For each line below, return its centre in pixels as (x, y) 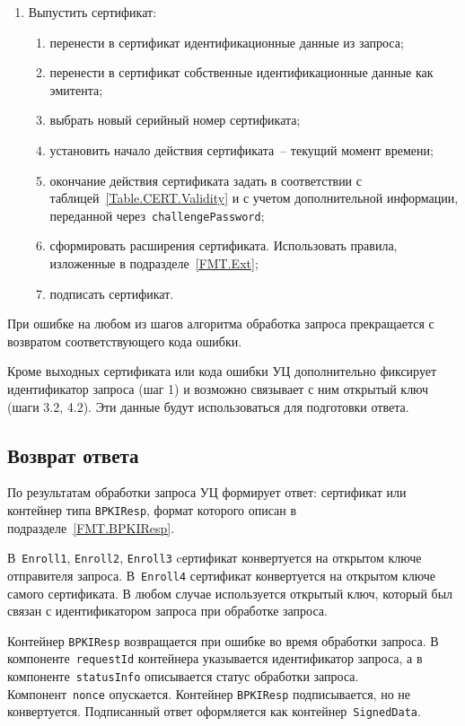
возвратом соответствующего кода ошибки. (125, 341)
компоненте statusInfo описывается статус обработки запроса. (183, 676)
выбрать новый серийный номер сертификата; (175, 120)
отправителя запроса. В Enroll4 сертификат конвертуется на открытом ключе (222, 575)
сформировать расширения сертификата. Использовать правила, (224, 245)
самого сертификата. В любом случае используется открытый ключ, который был (230, 593)
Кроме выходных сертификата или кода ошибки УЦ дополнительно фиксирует (222, 371)
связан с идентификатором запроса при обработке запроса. (167, 611)
